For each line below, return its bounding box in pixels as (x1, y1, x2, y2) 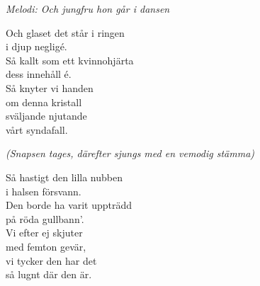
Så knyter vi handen (6, 80, 94, 95)
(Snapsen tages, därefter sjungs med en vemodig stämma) (6, 146, 255, 161)
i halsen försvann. (6, 183, 81, 198)
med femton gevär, (6, 239, 86, 253)
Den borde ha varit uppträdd (6, 198, 132, 212)
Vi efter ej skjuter (6, 225, 83, 240)
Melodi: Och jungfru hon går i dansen (6, 1, 170, 16)
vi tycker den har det (6, 253, 97, 268)
